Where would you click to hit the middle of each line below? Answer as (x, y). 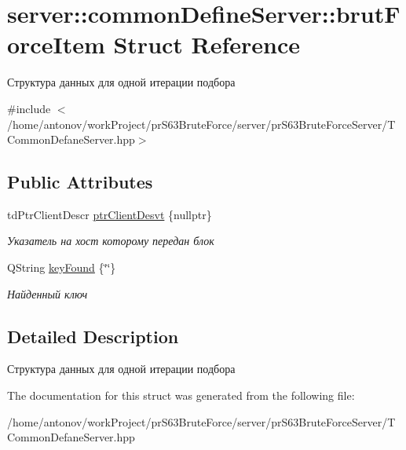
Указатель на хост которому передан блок (111, 241)
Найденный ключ (48, 293)
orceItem (56, 44)
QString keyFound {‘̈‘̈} (62, 267)
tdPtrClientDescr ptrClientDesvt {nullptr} (110, 214)
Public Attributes (80, 182)
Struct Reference (207, 44)
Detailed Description (93, 336)
